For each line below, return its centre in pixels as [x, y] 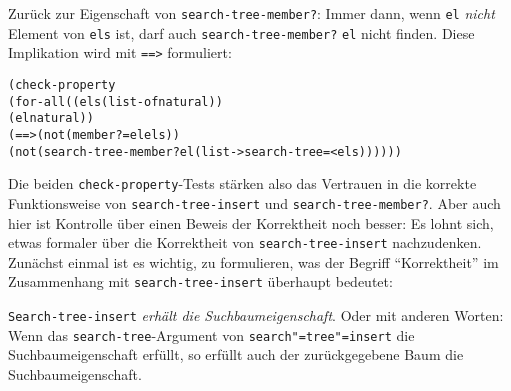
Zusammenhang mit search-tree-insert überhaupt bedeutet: [200, 281]
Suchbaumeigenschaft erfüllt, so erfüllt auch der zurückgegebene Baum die [236, 354]
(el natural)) [51, 118]
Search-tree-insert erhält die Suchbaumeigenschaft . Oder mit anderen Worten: [256, 315]
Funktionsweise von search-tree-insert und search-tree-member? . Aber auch [254, 202]
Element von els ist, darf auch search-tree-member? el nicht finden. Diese [241, 32]
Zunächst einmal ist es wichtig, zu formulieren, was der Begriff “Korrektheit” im [253, 261]
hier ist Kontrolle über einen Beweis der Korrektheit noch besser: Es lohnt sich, [251, 222]
